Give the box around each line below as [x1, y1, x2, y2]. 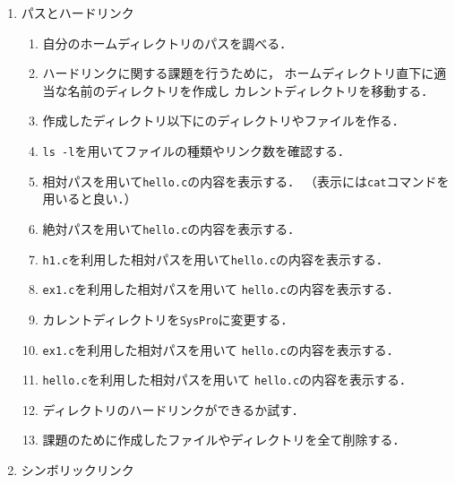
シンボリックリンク [21, 461, 134, 479]
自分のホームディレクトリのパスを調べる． [42, 33, 293, 52]
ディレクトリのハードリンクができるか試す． [42, 400, 305, 419]
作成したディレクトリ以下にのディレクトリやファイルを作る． [42, 111, 405, 130]
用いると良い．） [42, 189, 137, 208]
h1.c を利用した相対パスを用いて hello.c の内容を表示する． [42, 249, 389, 268]
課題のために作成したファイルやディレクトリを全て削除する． [42, 430, 406, 449]
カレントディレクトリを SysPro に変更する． [42, 309, 294, 328]
